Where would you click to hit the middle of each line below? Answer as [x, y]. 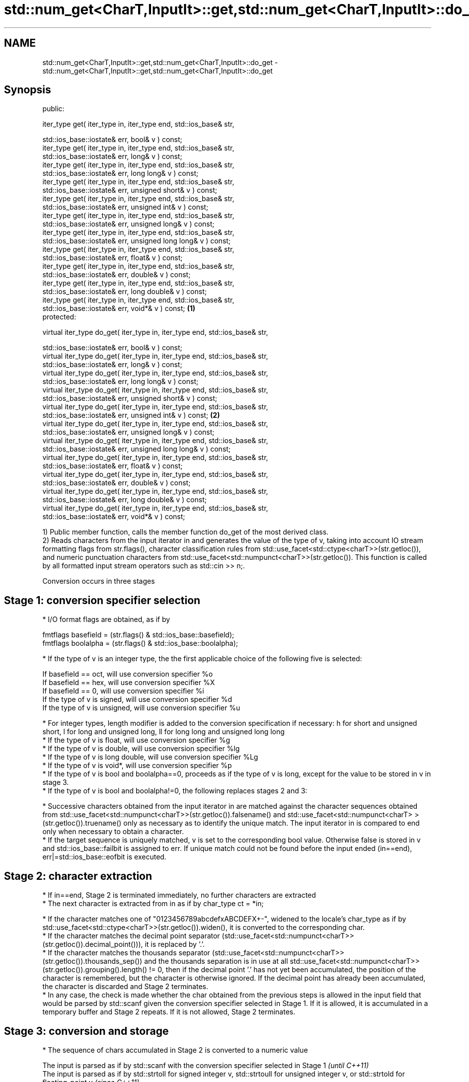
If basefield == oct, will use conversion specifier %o [128, 674]
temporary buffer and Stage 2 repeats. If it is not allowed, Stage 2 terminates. [169, 1012]
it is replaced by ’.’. [175, 944]
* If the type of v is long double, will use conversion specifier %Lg [150, 757]
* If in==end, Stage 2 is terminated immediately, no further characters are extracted [179, 895]
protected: [59, 317]
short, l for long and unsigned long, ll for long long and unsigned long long [163, 732]
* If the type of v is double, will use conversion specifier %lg [141, 749]
